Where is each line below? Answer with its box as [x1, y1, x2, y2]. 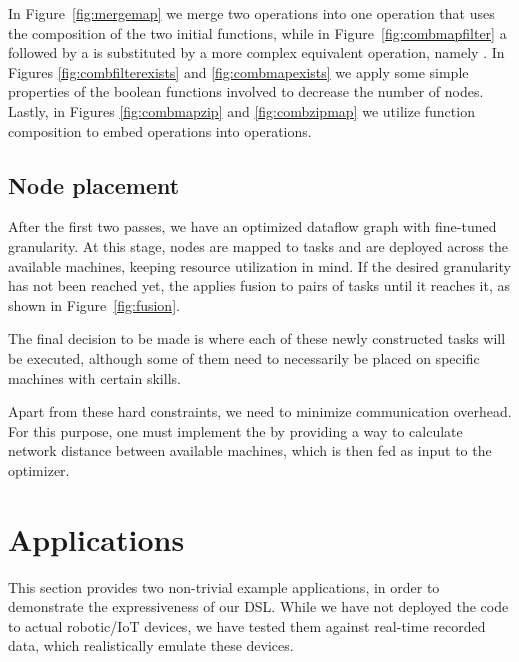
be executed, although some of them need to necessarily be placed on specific [8, 347, 480, 368]
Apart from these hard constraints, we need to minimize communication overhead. [8, 401, 512, 422]
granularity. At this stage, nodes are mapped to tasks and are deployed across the [8, 235, 509, 256]
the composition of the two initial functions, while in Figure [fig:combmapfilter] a [8, 22, 507, 43]
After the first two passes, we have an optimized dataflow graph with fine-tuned [8, 216, 497, 237]
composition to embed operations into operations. [8, 120, 312, 141]
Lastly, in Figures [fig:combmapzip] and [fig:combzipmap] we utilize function [8, 100, 475, 121]
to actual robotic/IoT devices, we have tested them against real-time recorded [8, 615, 486, 636]
